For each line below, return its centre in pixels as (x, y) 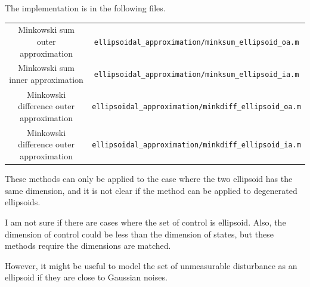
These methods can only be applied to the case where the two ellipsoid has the (149, 179)
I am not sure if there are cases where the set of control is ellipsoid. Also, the (145, 222)
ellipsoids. (23, 202)
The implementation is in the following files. (85, 8)
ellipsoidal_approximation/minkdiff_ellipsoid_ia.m (196, 145)
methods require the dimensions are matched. (88, 246)
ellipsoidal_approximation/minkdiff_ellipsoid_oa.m (196, 107)
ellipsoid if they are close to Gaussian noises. (86, 277)
